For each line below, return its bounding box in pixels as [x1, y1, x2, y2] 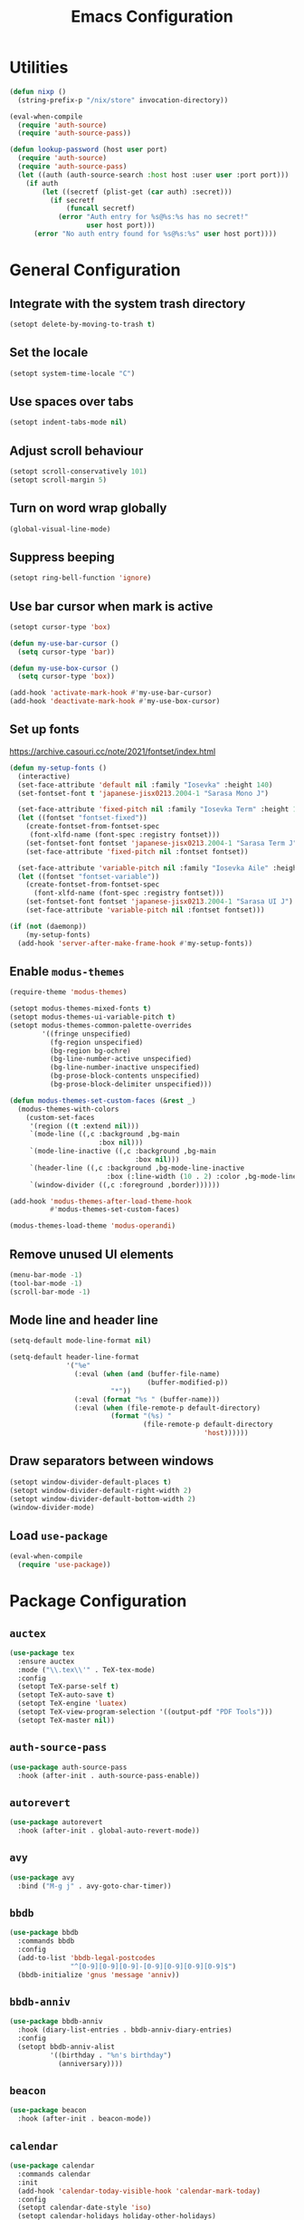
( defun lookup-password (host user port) [9, 145, 168, 155]
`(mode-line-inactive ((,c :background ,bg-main [29, 1147, 217, 1156]
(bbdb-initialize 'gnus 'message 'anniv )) [17, 1970, 180, 1979]
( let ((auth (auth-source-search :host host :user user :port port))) [17, 170, 290, 179]
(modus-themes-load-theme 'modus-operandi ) [9, 1221, 176, 1230]
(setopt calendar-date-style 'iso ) [17, 2203, 152, 2213]
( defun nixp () [9, 87, 67, 96]
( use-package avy [9, 1872, 75, 1882]
